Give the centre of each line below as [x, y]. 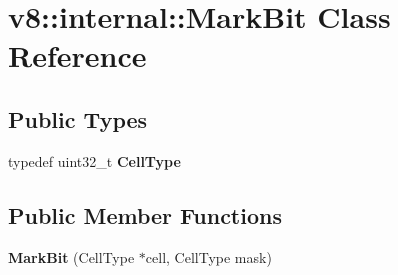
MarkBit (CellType [71, 256]
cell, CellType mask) [208, 256]
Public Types [78, 118]
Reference [77, 55]
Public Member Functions [145, 214]
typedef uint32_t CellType [94, 160]
